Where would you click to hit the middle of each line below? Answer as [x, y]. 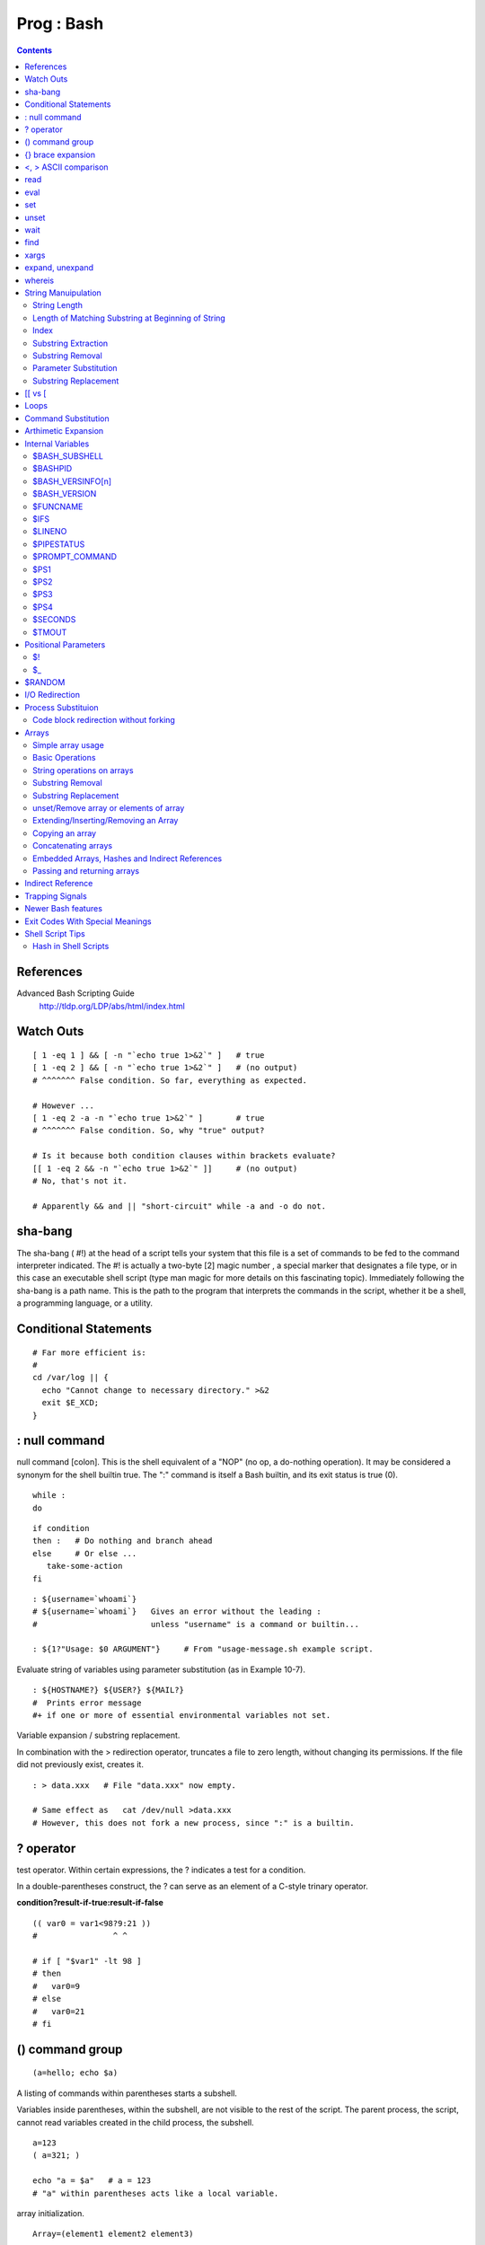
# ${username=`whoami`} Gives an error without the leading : [177, 1611]
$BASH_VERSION [65, 494]
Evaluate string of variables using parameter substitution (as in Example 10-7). [161, 1669]
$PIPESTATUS [59, 544]
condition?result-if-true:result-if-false [90, 1903]
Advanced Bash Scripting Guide [75, 993]
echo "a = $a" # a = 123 [92, 2181]
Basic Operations [64, 758]
